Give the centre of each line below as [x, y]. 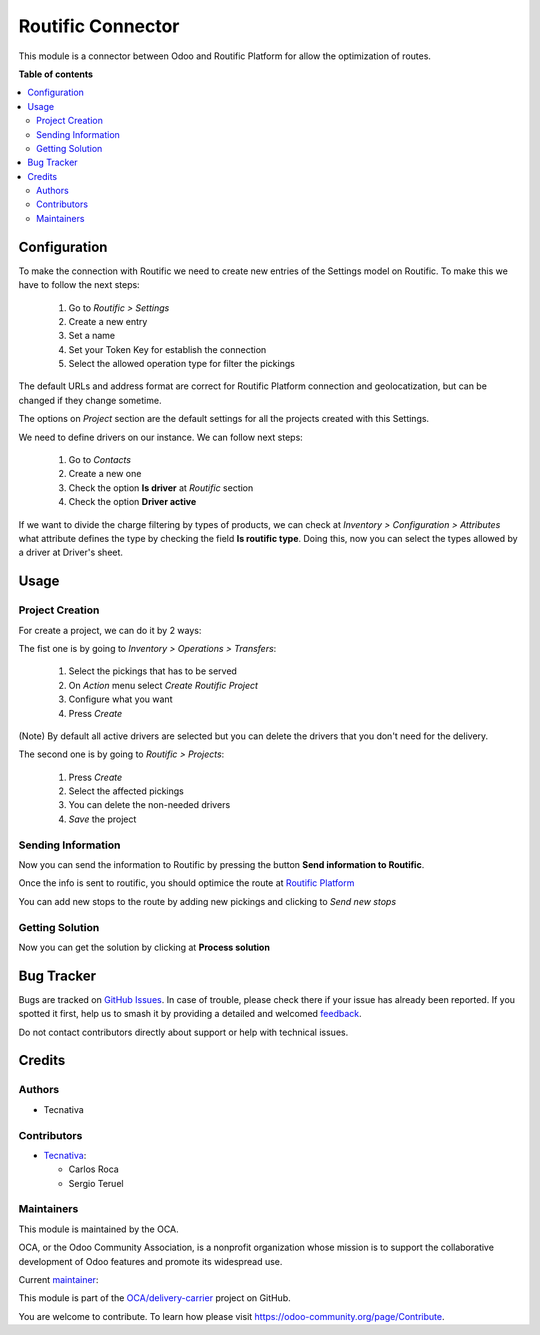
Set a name [92, 336]
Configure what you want [120, 699]
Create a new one [105, 474]
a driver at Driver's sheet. [71, 552]
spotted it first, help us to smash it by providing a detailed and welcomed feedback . [190, 1014]
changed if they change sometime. [90, 400]
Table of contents [56, 74]
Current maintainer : [58, 1279]
